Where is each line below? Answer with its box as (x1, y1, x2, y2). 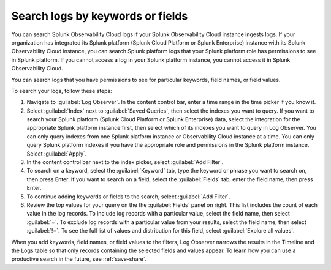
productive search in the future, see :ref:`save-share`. (11, 255, 147, 263)
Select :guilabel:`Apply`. (26, 150, 87, 157)
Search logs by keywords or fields (11, 9, 188, 23)
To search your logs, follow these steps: (11, 87, 113, 94)
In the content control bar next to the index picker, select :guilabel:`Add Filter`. (26, 159, 224, 166)
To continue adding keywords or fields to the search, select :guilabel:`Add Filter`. (26, 193, 230, 200)
